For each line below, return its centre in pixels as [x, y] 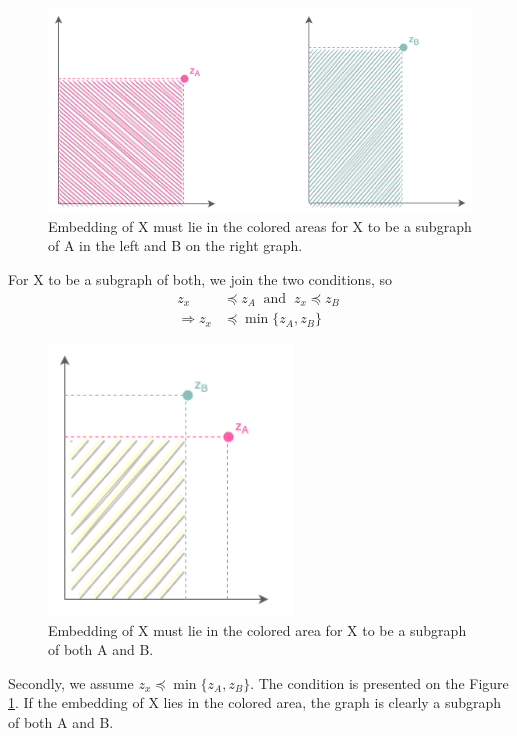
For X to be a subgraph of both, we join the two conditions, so [200, 278]
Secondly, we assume [71, 682]
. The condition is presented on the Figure [379, 682]
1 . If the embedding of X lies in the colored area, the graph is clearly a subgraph [255, 702]
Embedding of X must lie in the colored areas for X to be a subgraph [260, 225]
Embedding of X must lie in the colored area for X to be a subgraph [257, 629]
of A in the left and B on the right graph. [175, 245]
